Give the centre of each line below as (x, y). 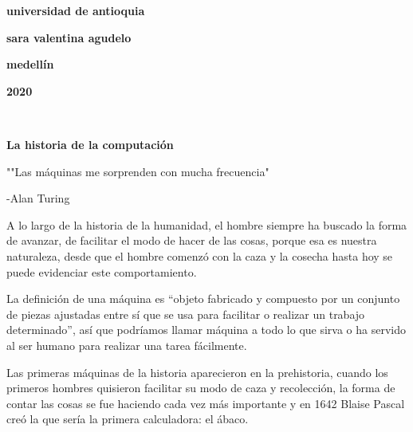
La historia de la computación (90, 144)
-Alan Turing (38, 198)
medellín (30, 64)
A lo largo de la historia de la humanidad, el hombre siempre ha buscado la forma (207, 224)
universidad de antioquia (76, 10)
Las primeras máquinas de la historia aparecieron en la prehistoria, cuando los (197, 372)
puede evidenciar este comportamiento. (102, 271)
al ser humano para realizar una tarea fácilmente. (127, 345)
